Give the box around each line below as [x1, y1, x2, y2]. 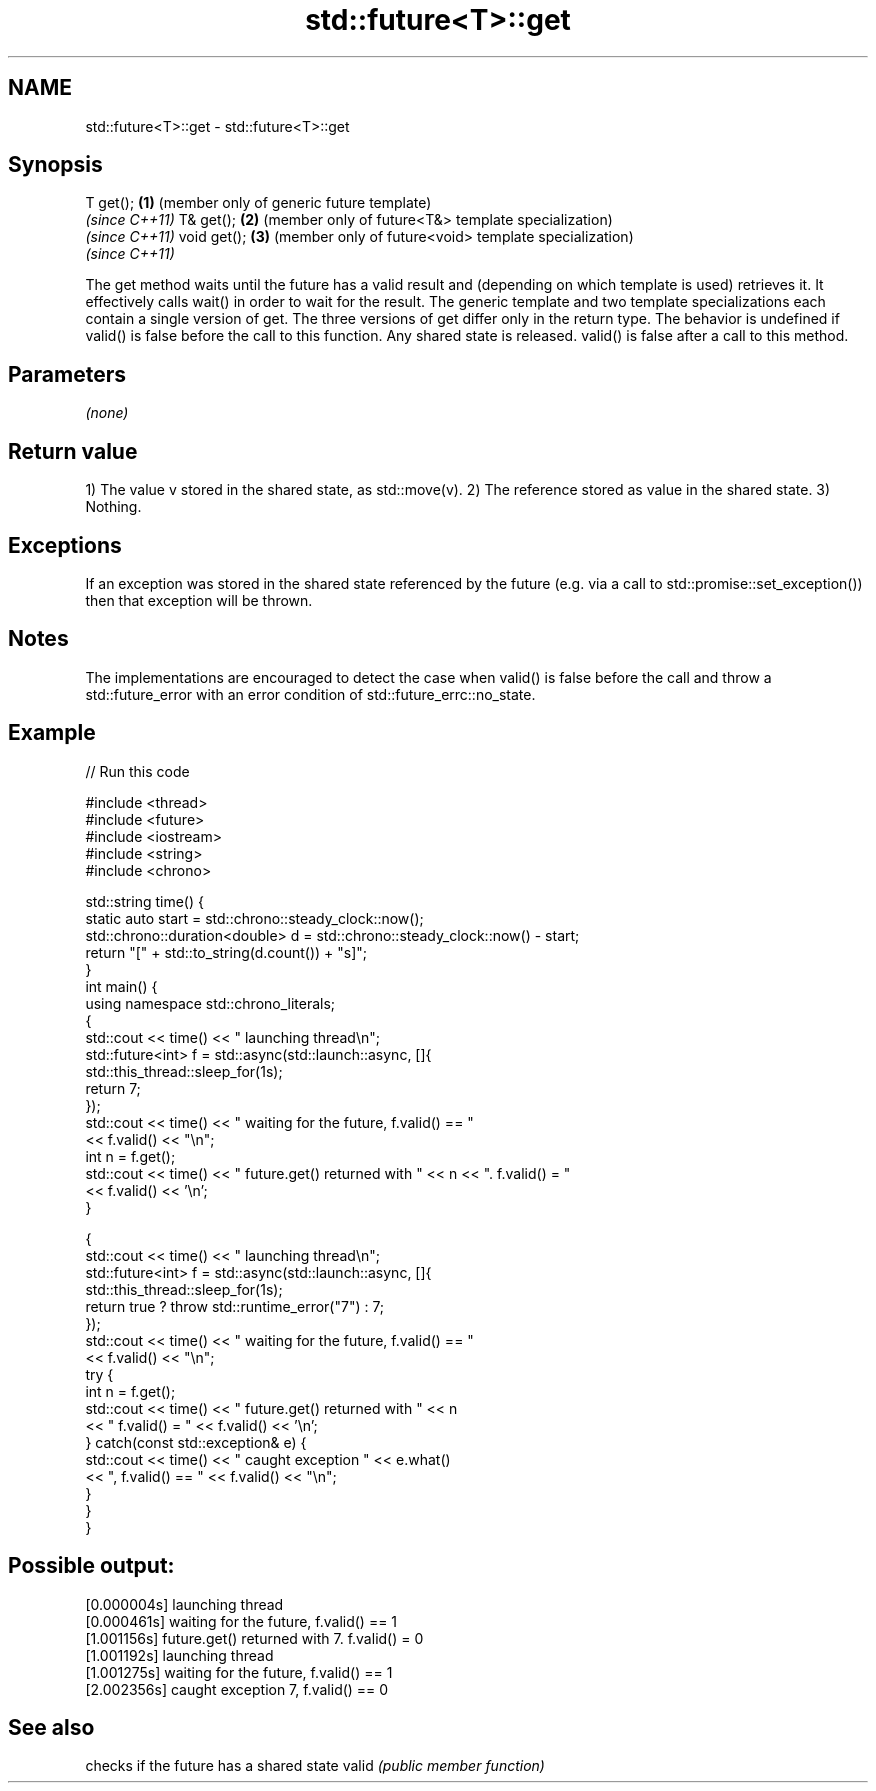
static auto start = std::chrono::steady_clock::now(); [85, 909, 424, 927]
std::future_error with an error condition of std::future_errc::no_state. [85, 685, 536, 703]
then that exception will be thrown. [85, 591, 313, 609]
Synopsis [8, 152, 103, 178]
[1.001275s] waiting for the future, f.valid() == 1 [85, 1663, 393, 1681]
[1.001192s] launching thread [85, 1646, 274, 1664]
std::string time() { [85, 892, 204, 910]
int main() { [85, 977, 158, 995]
